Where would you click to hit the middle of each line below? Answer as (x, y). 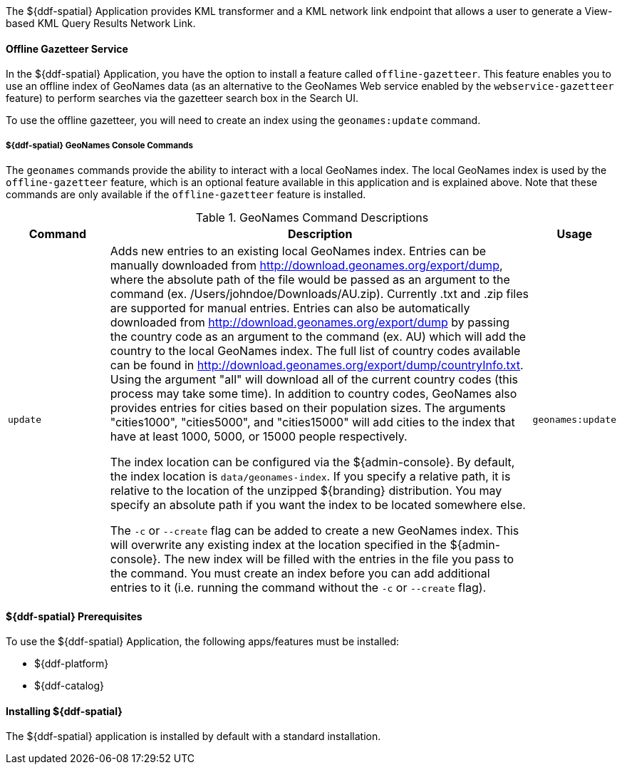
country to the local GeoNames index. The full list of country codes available (315, 351)
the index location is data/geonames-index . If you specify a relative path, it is (310, 476)
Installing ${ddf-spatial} (64, 711)
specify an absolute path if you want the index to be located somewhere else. (318, 505)
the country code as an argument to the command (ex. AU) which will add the (318, 337)
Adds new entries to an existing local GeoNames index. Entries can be (298, 251)
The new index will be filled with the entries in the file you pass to (339, 559)
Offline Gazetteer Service (67, 48)
